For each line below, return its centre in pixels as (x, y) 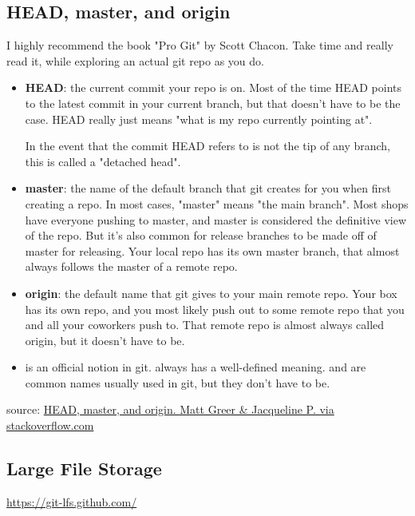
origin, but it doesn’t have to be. (105, 340)
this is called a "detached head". (103, 161)
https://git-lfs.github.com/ (72, 501)
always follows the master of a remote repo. (131, 266)
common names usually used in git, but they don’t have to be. (178, 382)
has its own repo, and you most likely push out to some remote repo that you (215, 309)
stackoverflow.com (50, 425)
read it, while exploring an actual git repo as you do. (135, 60)
